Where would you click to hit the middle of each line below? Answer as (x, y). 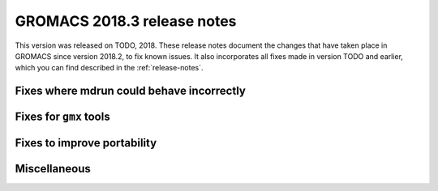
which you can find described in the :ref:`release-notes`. (109, 68)
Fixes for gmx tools (62, 117)
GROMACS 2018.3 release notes (126, 21)
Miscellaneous (53, 169)
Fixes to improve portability (86, 143)
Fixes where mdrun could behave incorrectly (131, 91)
